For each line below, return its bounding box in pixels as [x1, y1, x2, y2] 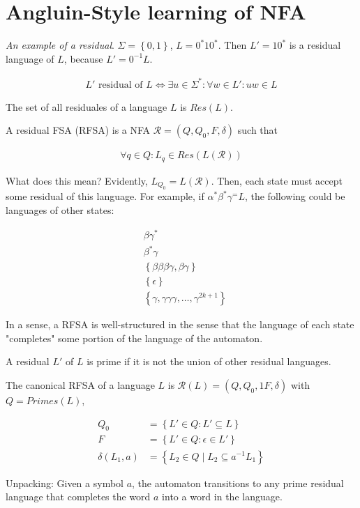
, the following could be [244, 189, 345, 203]
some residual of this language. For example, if [6, 189, 204, 203]
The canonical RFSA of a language [6, 378, 155, 392]
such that [237, 123, 278, 137]
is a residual [289, 38, 341, 52]
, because [63, 51, 103, 66]
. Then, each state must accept [211, 173, 343, 187]
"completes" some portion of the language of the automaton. [6, 330, 263, 345]
